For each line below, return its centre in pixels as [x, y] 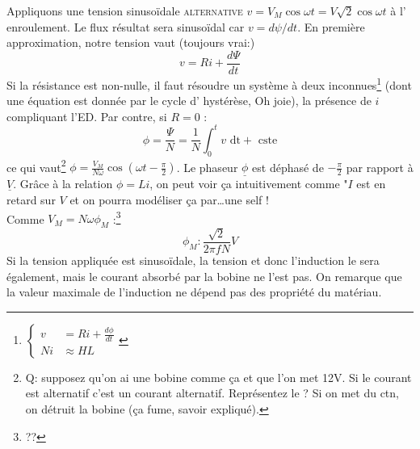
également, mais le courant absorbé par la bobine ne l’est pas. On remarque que [204, 276]
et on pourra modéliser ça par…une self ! [169, 200]
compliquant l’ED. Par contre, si [87, 116]
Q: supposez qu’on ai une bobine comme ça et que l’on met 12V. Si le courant [218, 377]
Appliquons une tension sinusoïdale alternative [125, 10]
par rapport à [380, 167]
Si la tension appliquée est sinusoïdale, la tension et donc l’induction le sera [193, 260]
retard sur [31, 200]
